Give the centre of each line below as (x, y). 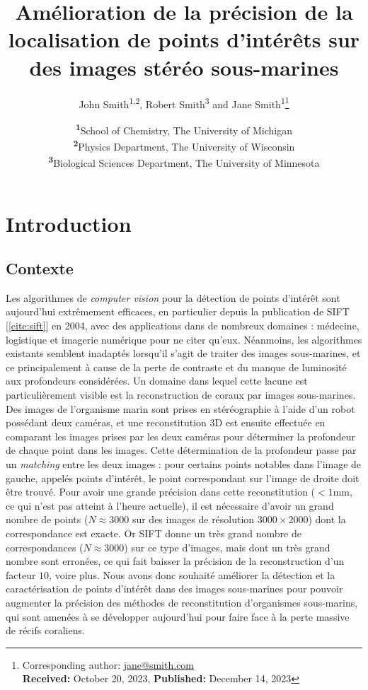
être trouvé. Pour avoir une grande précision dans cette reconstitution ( (161, 492)
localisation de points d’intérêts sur (184, 39)
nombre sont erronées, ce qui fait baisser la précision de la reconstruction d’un (175, 561)
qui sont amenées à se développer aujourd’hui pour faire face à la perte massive (178, 616)
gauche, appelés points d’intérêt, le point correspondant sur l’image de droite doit (183, 478)
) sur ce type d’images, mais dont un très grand (227, 547)
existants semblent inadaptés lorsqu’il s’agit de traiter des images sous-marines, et (183, 353)
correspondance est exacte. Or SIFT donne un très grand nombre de (154, 533)
